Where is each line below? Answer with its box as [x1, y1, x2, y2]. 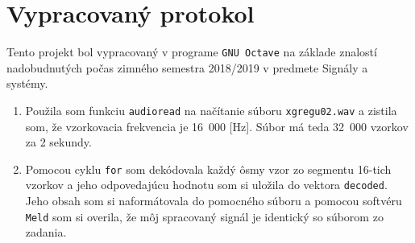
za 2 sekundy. [25, 134, 92, 150]
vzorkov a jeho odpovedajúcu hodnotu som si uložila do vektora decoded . [25, 176, 388, 193]
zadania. [25, 224, 67, 241]
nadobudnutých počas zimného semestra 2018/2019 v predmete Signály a [6, 59, 368, 76]
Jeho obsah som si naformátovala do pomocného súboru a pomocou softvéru [25, 192, 402, 209]
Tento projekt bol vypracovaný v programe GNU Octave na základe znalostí [6, 43, 377, 60]
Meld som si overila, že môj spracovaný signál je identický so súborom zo [25, 208, 384, 224]
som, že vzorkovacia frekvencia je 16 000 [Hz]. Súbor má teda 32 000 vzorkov [25, 117, 409, 134]
